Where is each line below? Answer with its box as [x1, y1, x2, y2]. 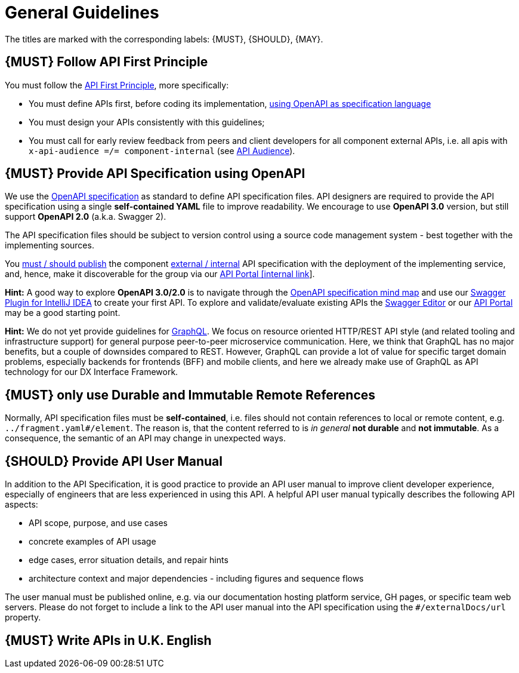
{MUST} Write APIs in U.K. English [5, 632, 212, 648]
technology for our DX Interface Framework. [5, 367, 178, 377]
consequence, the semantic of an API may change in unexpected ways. [5, 433, 286, 444]
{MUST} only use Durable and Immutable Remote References [5, 387, 376, 402]
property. [5, 612, 41, 623]
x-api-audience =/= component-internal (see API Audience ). [29, 145, 295, 156]
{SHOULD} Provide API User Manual [5, 453, 223, 469]
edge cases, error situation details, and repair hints [29, 555, 228, 566]
